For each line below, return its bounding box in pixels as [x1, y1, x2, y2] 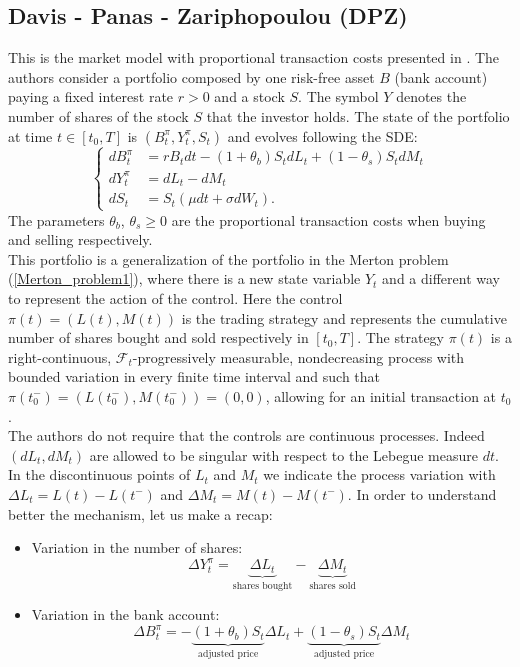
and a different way [382, 268, 500, 289]
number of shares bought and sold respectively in [8, 327, 309, 348]
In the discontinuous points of [8, 464, 191, 485]
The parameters [8, 209, 105, 230]
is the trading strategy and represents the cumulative [181, 307, 507, 328]
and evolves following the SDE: [227, 125, 418, 146]
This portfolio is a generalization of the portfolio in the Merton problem [8, 248, 449, 269]
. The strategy [357, 327, 444, 348]
